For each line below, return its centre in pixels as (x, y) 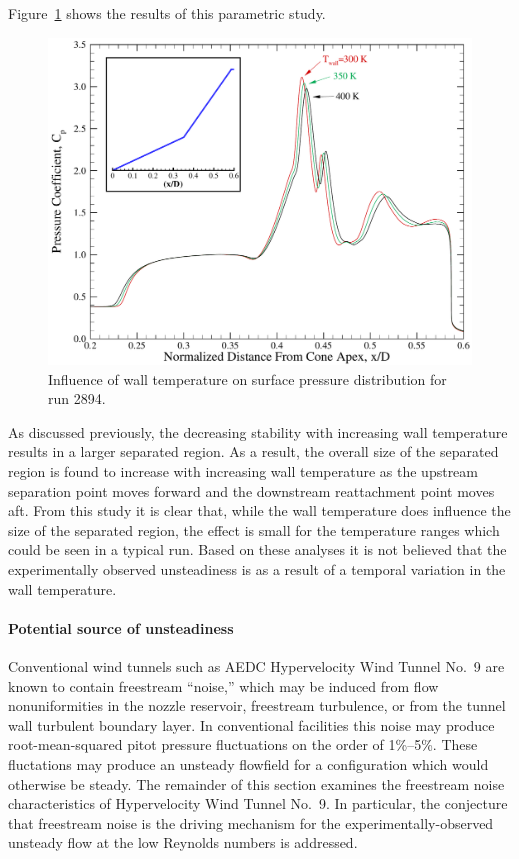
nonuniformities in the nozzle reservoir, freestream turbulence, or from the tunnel (257, 705)
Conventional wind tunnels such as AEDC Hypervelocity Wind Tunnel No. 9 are (256, 666)
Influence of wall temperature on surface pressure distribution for (247, 378)
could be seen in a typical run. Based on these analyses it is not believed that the (257, 549)
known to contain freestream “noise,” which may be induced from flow (223, 685)
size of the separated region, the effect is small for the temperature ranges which (254, 529)
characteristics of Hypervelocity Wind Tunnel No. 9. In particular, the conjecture (258, 803)
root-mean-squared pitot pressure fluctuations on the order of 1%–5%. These (243, 744)
